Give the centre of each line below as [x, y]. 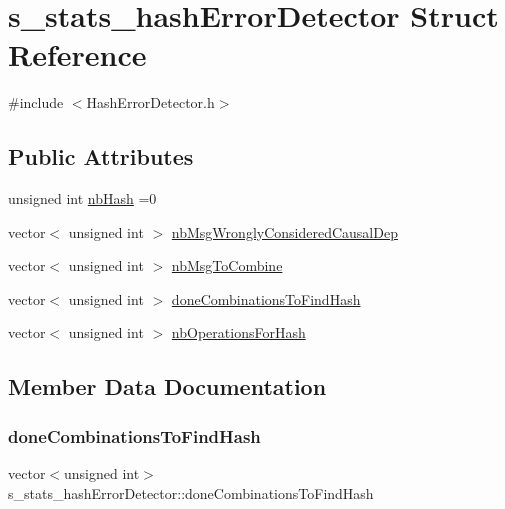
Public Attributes [101, 156]
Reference [77, 54]
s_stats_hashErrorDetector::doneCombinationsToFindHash [191, 492]
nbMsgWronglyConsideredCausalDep [284, 231]
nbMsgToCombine [227, 265]
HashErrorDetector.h [150, 102]
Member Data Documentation [167, 386]
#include [36, 102]
